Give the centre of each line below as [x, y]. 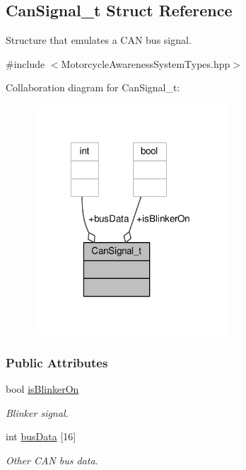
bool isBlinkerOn [42, 388]
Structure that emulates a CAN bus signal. [99, 40]
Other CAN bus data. [52, 460]
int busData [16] [41, 436]
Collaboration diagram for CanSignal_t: [93, 87]
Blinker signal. [37, 412]
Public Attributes [57, 362]
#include [25, 63]
